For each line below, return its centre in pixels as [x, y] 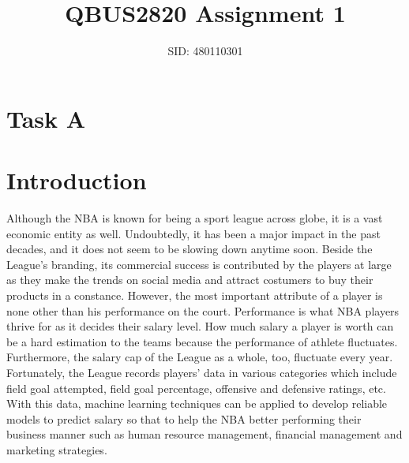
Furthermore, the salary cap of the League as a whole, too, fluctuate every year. [200, 357]
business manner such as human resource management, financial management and [204, 434]
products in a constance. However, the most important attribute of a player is [195, 295]
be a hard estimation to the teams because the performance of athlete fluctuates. [202, 341]
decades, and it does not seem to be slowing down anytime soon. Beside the [189, 249]
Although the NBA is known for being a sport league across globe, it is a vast [195, 218]
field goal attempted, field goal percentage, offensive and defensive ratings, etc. [196, 388]
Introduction [77, 180]
